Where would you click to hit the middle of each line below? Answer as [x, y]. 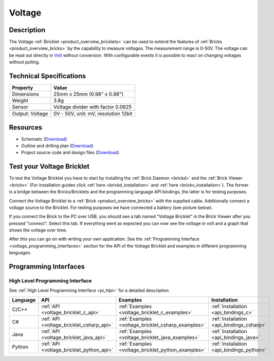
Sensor [20, 107]
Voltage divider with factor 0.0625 [93, 107]
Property [23, 88]
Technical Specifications [47, 76]
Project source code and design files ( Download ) [70, 152]
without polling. [24, 62]
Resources [26, 127]
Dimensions [25, 94]
